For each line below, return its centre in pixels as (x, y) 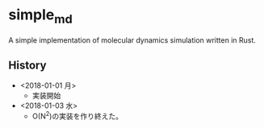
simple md (40, 16)
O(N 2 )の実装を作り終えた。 (78, 116)
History (27, 65)
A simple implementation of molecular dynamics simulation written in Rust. (132, 40)
